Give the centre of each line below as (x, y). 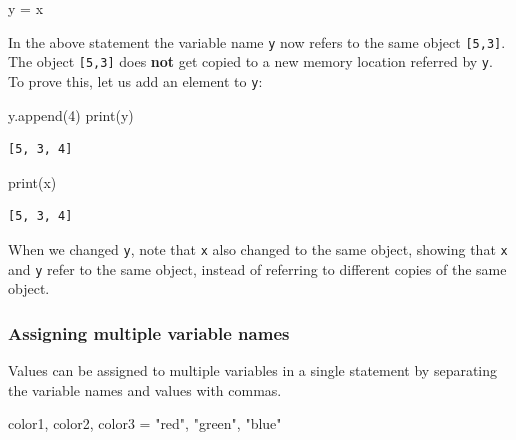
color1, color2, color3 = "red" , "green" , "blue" (145, 423)
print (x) (32, 181)
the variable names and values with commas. (145, 389)
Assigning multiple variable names (149, 332)
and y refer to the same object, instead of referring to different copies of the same (257, 268)
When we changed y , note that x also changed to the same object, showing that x (258, 248)
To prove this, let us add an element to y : (135, 80)
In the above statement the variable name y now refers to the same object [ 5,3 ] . (257, 41)
